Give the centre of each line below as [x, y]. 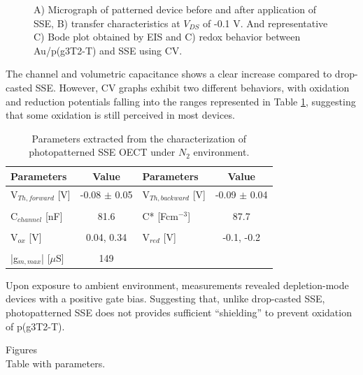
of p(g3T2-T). [35, 326]
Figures [22, 350]
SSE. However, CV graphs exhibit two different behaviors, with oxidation [192, 87]
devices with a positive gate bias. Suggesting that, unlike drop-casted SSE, [165, 299]
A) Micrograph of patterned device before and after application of [175, 9]
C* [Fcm [160, 215]
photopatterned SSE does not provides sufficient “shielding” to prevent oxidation [179, 312]
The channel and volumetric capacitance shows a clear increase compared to [169, 74]
